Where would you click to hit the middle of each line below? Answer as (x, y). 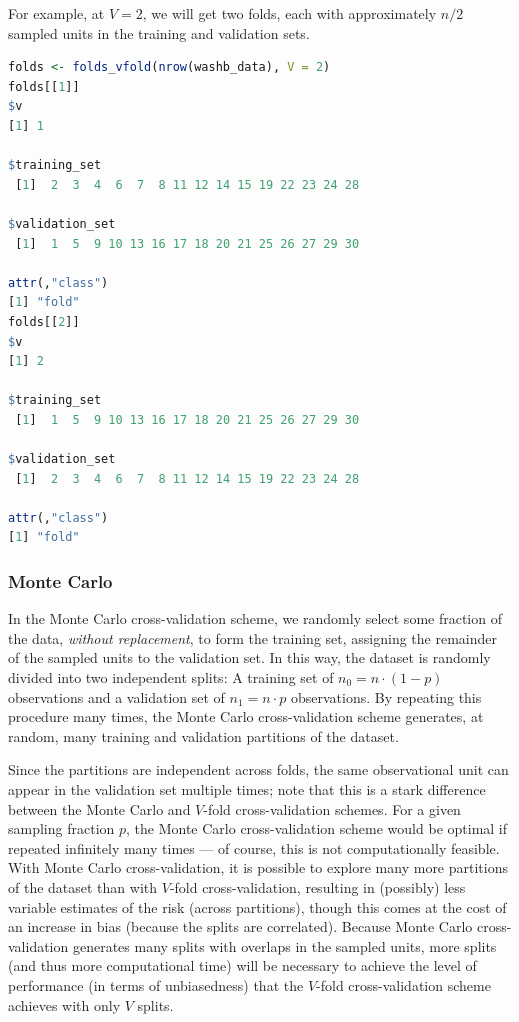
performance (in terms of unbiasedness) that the (156, 984)
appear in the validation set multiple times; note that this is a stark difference (247, 789)
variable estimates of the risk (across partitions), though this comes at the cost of (257, 906)
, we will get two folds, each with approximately (289, 13)
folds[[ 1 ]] (44, 86)
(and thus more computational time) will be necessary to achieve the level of (242, 965)
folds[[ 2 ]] (44, 321)
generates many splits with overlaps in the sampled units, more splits (284, 945)
